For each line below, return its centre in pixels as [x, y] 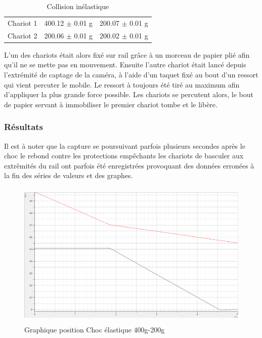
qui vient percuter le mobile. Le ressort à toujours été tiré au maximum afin [122, 84]
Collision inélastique [78, 6]
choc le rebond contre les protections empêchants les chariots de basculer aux [124, 156]
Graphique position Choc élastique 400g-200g [95, 329]
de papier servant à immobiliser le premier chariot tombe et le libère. [111, 104]
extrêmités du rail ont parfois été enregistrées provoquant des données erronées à [129, 165]
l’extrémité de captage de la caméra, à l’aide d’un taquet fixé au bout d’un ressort [131, 74]
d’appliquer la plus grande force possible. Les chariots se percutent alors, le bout [129, 94]
